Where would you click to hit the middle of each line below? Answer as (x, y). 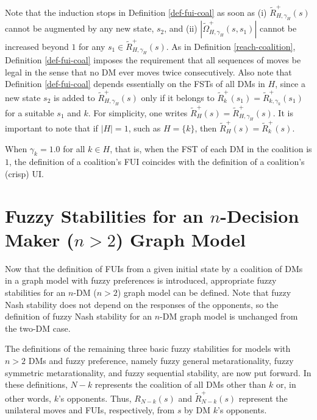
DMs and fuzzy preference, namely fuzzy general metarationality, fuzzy (161, 361)
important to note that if (52, 128)
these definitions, (36, 384)
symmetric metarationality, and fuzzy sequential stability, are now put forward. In (158, 372)
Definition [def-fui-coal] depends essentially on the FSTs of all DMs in (135, 84)
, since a (290, 84)
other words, (28, 398)
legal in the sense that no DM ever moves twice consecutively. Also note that (148, 72)
